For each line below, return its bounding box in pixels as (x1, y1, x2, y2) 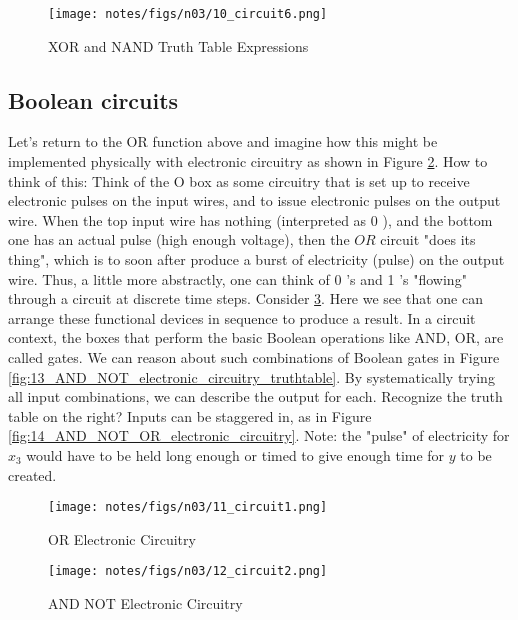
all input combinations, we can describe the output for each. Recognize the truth (8, 386, 503, 407)
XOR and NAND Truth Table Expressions (48, 35, 309, 56)
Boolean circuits (8, 84, 179, 115)
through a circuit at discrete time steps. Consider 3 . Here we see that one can (8, 288, 483, 309)
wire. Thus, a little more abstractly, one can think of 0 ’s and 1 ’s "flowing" (8, 268, 467, 289)
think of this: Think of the (8, 170, 170, 191)
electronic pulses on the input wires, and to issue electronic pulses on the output (8, 190, 501, 211)
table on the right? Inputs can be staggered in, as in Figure (8, 405, 372, 426)
